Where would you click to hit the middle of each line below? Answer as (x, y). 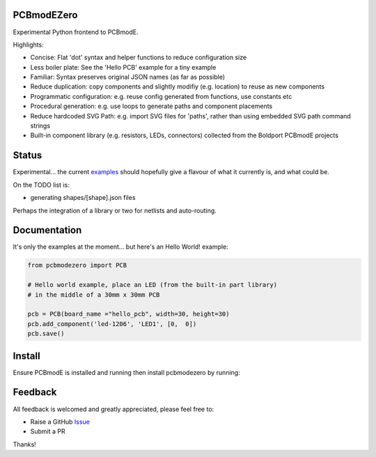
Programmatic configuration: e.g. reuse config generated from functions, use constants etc (161, 96)
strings (40, 126)
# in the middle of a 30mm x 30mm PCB (94, 295)
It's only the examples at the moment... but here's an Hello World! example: (121, 247)
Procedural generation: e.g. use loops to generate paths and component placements (151, 106)
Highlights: (29, 45)
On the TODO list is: (41, 185)
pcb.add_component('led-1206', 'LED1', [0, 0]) (112, 324)
